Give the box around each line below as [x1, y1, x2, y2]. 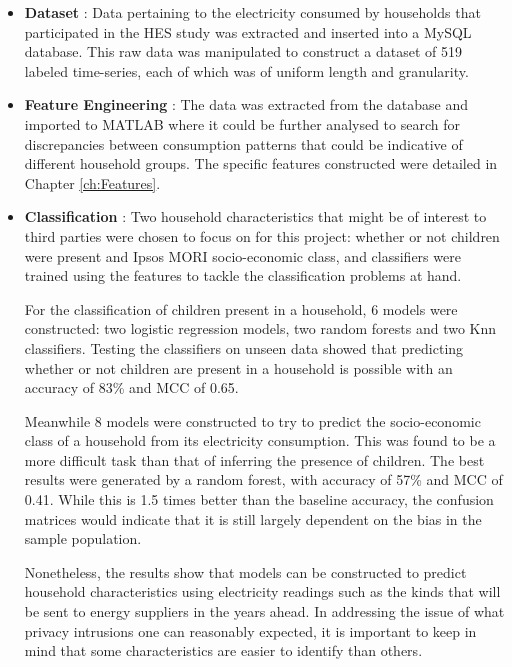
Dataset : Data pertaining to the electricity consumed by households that [24, 2, 481, 22]
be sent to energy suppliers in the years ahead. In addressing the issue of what [24, 601, 505, 622]
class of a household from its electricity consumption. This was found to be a [24, 430, 496, 451]
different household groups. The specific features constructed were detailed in [24, 153, 498, 174]
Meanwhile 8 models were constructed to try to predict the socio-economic [24, 410, 481, 431]
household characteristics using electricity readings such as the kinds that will [24, 581, 501, 602]
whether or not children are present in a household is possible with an [24, 357, 453, 378]
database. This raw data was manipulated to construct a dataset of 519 [24, 41, 462, 62]
